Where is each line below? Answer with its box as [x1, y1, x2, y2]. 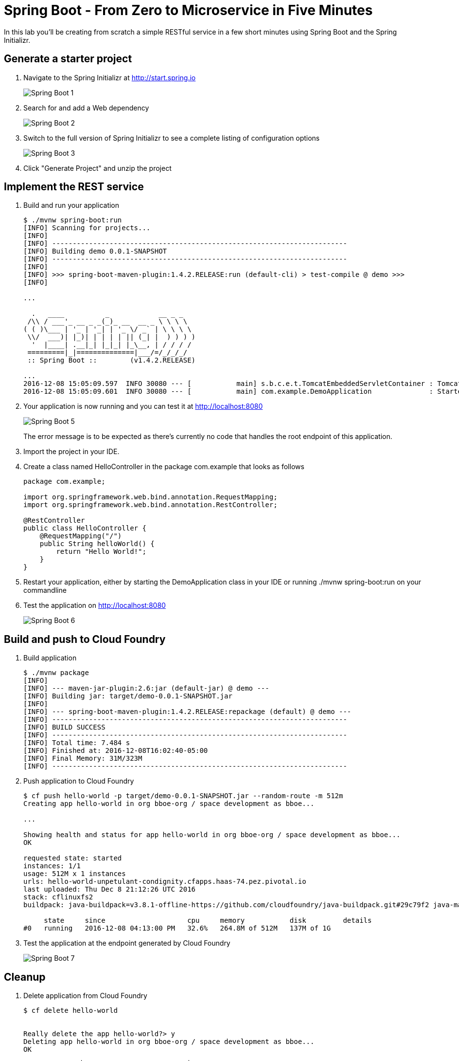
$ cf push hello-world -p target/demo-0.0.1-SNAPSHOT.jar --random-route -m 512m [23, 792, 343, 800]
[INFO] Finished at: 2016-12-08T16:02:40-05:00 [23, 747, 208, 755]
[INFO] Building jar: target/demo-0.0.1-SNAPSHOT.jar [23, 692, 232, 700]
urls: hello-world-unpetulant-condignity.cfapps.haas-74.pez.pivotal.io [23, 878, 306, 886]
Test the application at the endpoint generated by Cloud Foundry [23, 939, 230, 948]
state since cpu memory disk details [44, 916, 372, 925]
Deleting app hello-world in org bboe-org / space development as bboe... [23, 1038, 315, 1046]
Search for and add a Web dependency [23, 103, 149, 112]
